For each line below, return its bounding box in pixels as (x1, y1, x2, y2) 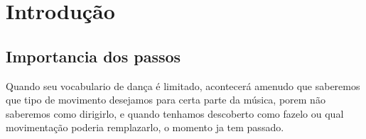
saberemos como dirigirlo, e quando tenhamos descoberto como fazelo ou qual (6, 106, 344, 121)
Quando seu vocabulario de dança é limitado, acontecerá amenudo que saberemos (6, 78, 360, 93)
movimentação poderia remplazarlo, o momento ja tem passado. (6, 120, 284, 135)
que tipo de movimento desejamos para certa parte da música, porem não (6, 92, 325, 107)
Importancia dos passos (6, 45, 181, 67)
